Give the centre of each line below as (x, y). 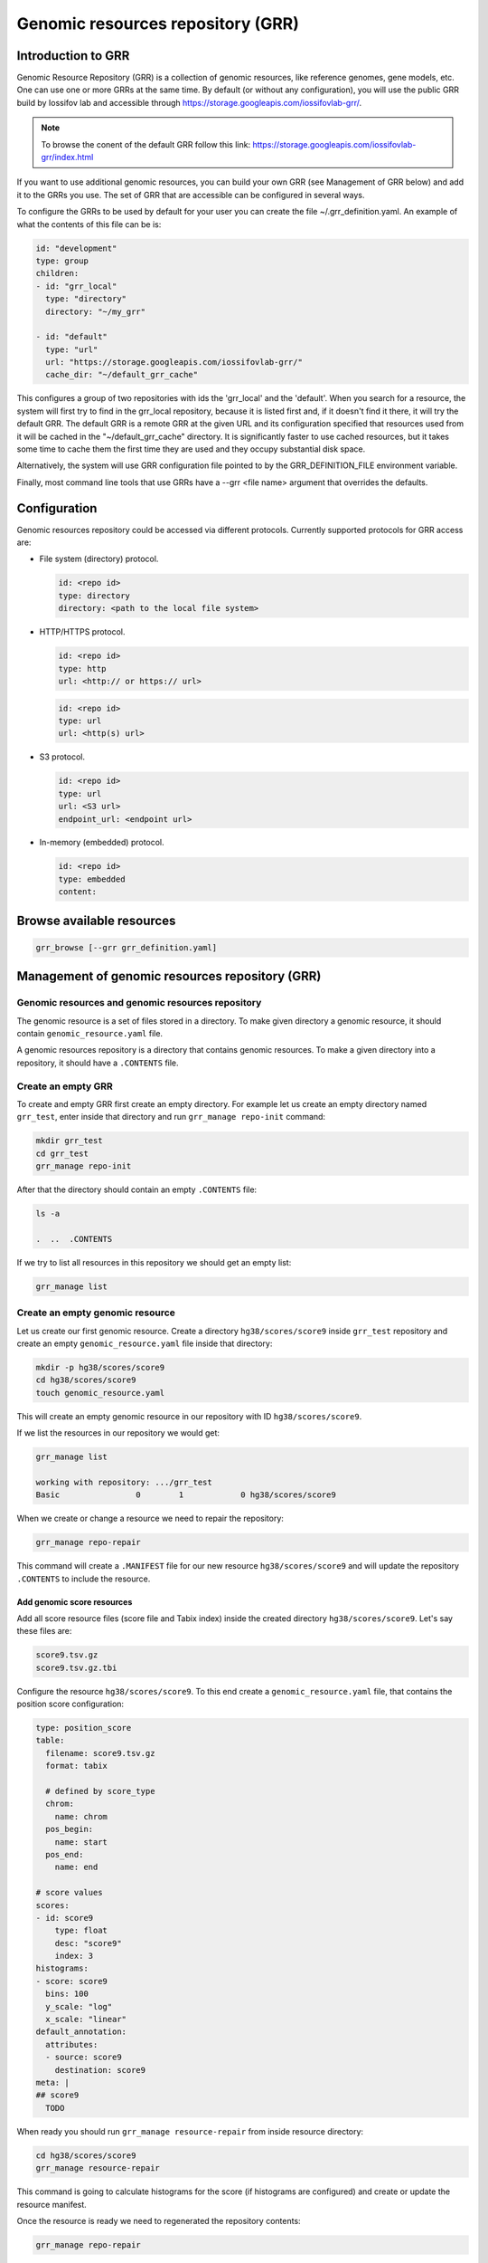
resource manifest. (52, 2204)
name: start (81, 1842)
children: (57, 273)
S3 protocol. (62, 757)
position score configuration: (70, 1704)
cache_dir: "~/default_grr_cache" (122, 375)
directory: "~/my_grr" (96, 311)
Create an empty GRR (65, 1086)
